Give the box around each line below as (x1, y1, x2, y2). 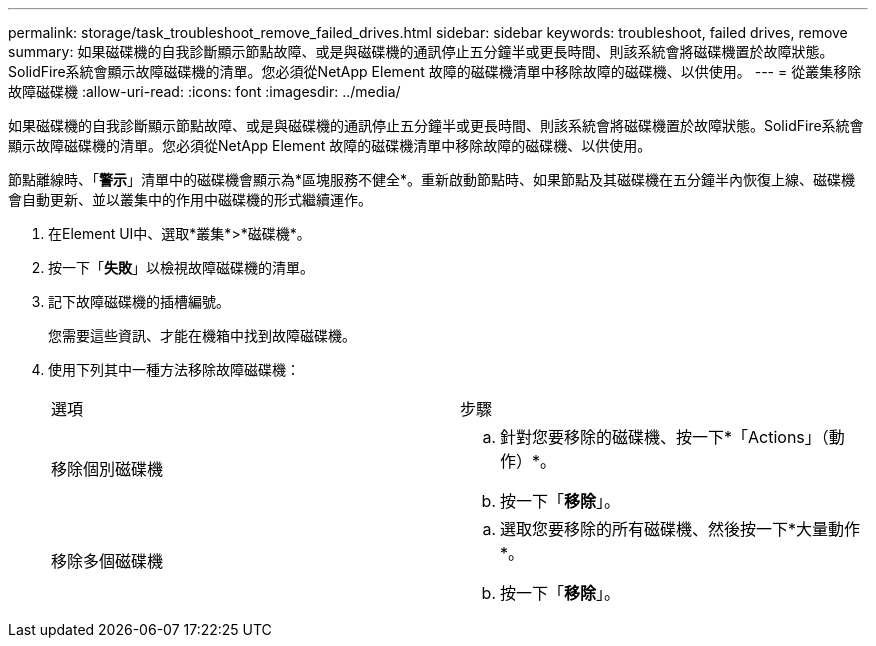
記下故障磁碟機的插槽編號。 (48, 293, 230, 310)
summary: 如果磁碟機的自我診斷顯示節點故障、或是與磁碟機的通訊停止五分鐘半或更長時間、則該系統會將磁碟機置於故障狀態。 (8, 43, 834, 60)
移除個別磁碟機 (51, 459, 164, 479)
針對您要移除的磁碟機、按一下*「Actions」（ (500, 427, 829, 447)
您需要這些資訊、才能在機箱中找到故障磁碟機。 (48, 327, 356, 344)
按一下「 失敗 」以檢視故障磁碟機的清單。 (48, 259, 314, 276)
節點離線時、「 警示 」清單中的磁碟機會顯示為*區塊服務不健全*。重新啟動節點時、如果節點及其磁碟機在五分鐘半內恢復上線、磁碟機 (8, 171, 856, 188)
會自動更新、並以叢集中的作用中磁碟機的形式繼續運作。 (8, 191, 372, 208)
